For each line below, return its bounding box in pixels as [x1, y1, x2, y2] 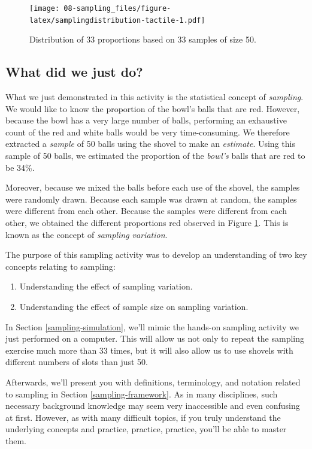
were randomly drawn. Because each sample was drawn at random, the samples [5, 192, 297, 205]
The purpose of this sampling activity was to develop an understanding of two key [5, 248, 307, 261]
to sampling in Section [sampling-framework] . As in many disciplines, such [5, 387, 278, 400]
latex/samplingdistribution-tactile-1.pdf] [29, 16, 205, 25]
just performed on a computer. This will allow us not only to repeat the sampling [5, 332, 305, 345]
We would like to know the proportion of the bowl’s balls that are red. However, [5, 102, 300, 114]
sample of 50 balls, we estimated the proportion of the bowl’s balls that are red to [5, 149, 305, 162]
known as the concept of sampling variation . [5, 228, 168, 240]
